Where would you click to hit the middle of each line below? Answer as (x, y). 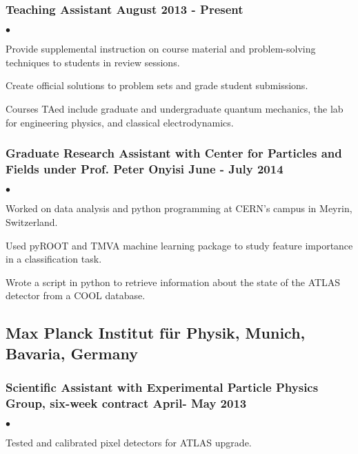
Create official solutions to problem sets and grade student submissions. (157, 85)
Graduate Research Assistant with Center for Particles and (174, 153)
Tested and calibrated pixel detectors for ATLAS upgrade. (129, 443)
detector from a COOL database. (76, 295)
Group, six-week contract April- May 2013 (126, 403)
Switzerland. (32, 221)
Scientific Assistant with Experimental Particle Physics (162, 387)
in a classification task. (54, 259)
